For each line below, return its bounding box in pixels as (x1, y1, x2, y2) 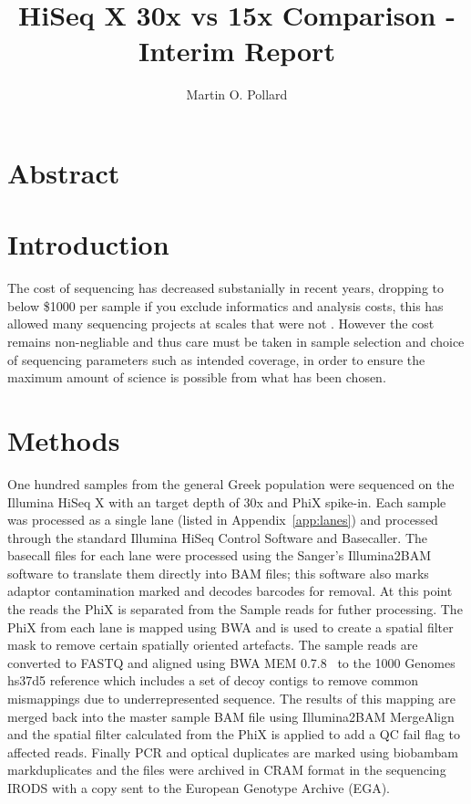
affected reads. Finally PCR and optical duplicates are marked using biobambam (7, 742, 458, 761)
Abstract (7, 153, 120, 191)
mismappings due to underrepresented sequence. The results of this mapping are (7, 689, 456, 708)
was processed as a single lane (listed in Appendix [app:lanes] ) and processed (7, 510, 438, 529)
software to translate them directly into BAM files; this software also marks (7, 563, 429, 582)
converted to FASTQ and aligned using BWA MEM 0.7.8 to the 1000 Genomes (7, 653, 456, 672)
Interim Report (138, 32, 335, 69)
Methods (7, 421, 120, 458)
